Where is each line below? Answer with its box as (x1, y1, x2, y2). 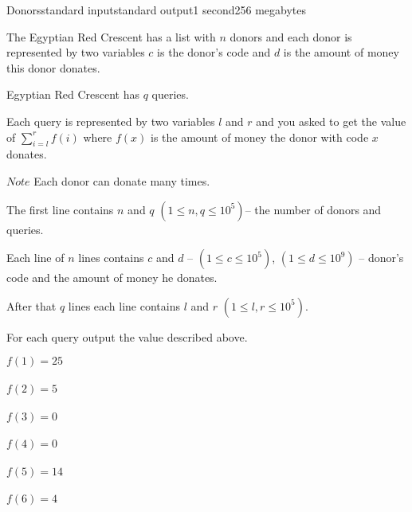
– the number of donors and (245, 201, 382, 217)
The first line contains (6, 201, 114, 217)
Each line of (6, 249, 65, 266)
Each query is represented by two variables (6, 112, 215, 129)
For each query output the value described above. (6, 328, 248, 345)
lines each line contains (68, 297, 180, 314)
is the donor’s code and (157, 44, 271, 61)
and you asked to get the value (256, 112, 406, 129)
